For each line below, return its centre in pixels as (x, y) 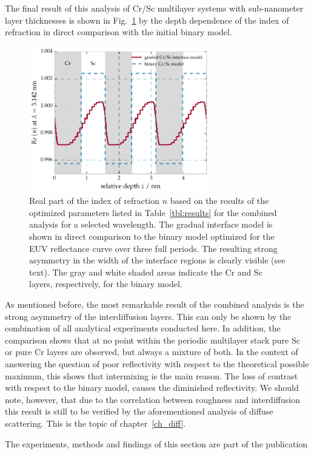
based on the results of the (219, 201)
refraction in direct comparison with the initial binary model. (119, 32)
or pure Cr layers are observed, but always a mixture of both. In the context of (152, 352)
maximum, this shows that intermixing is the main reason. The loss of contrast (152, 375)
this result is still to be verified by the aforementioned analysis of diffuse (139, 411)
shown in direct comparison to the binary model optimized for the (152, 236)
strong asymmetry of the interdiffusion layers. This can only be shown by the (148, 316)
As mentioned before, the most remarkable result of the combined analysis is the (155, 304)
